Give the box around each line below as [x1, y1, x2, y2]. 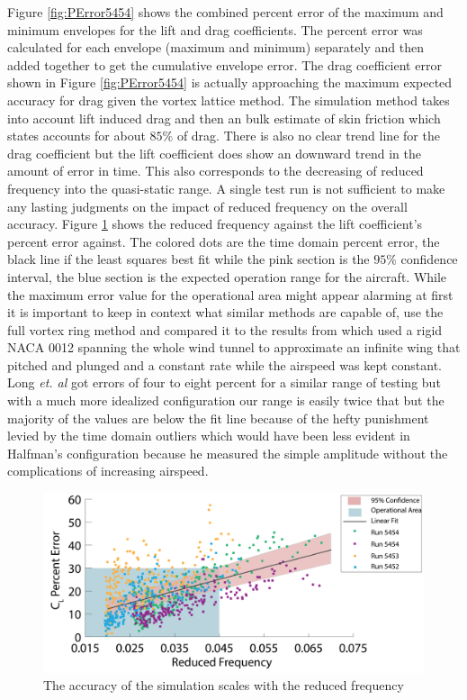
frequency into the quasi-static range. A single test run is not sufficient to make [7, 178, 445, 197]
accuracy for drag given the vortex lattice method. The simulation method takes [7, 90, 450, 109]
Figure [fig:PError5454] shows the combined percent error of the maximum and [7, 3, 444, 21]
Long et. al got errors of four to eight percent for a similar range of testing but [7, 373, 441, 392]
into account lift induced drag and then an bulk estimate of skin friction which [7, 108, 441, 127]
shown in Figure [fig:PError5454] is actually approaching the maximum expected [7, 73, 453, 92]
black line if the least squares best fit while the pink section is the [7, 250, 370, 268]
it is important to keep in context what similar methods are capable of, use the [7, 303, 444, 322]
